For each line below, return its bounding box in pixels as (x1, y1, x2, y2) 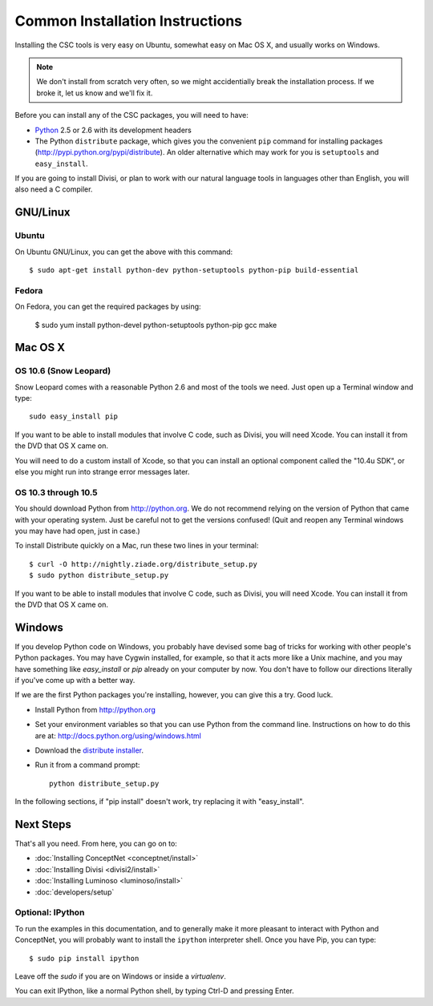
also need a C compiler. (14, 184, 93, 194)
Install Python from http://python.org (34, 705, 156, 714)
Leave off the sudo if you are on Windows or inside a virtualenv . (14, 971, 226, 981)
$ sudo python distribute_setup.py (29, 571, 169, 580)
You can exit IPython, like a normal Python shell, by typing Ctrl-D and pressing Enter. (14, 986, 294, 996)
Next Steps (14, 818, 71, 831)
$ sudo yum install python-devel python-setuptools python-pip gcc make (34, 320, 277, 329)
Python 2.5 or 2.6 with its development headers (34, 125, 192, 135)
